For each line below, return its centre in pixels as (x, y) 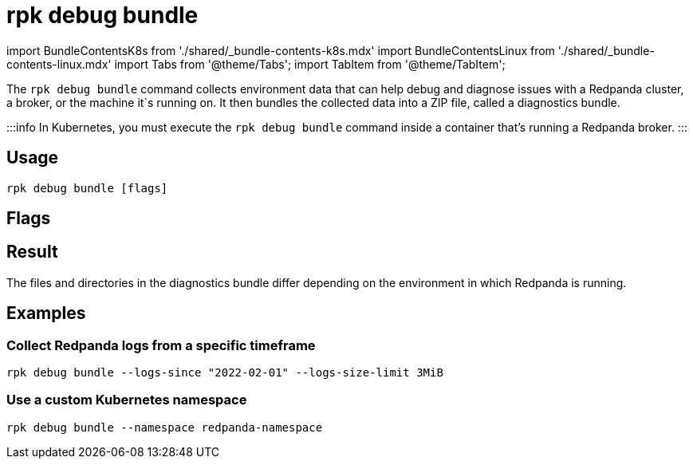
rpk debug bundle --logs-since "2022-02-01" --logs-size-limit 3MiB (225, 373)
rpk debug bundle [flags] (87, 188)
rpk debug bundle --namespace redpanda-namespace (165, 427)
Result (32, 252)
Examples (46, 313)
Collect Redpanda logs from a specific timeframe (161, 345)
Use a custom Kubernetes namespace (127, 400)
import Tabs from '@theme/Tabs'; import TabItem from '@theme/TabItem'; (310, 64)
